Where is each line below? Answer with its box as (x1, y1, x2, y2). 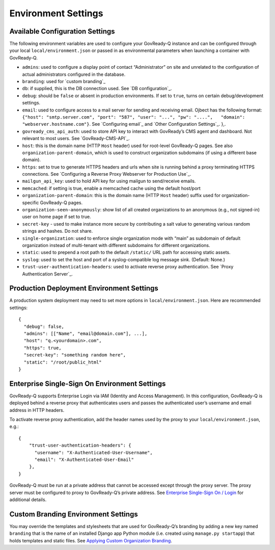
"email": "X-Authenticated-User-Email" (34, 457, 134, 463)
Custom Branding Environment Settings (9, 510, 138, 518)
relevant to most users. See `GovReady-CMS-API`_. (22, 135, 130, 142)
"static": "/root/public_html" (23, 359, 102, 365)
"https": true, (23, 345, 62, 351)
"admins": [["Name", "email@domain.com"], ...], (23, 331, 148, 337)
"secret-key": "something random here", (23, 352, 126, 358)
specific (22, 199, 39, 206)
